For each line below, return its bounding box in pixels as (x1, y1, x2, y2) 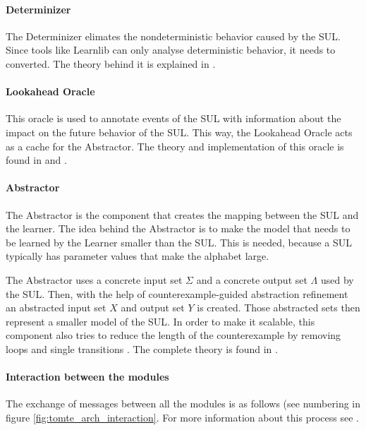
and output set (121, 300, 185, 315)
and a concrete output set (196, 272, 307, 287)
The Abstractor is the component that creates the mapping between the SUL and (6, 207, 359, 222)
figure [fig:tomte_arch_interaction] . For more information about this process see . (6, 410, 359, 424)
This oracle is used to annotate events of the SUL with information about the (6, 111, 341, 126)
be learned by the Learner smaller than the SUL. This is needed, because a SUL (6, 234, 353, 249)
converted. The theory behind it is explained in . (6, 56, 216, 71)
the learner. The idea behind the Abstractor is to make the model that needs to (6, 221, 350, 236)
